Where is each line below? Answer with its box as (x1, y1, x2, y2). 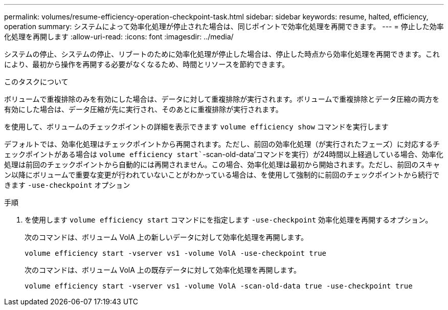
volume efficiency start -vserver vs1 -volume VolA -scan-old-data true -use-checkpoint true (25, 282, 413, 290)
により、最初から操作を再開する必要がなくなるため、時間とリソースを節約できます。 (4, 60, 289, 69)
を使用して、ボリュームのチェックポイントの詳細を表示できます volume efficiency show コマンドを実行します (4, 122, 389, 131)
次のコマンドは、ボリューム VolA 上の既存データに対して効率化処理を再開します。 (25, 265, 301, 274)
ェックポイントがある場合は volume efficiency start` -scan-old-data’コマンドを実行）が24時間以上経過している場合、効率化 (4, 150, 443, 159)
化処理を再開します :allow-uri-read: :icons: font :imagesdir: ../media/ (4, 32, 234, 41)
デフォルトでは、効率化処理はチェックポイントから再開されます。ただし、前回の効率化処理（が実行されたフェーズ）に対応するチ (4, 140, 440, 148)
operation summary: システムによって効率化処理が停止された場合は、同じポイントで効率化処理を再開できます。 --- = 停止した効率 (4, 22, 444, 31)
